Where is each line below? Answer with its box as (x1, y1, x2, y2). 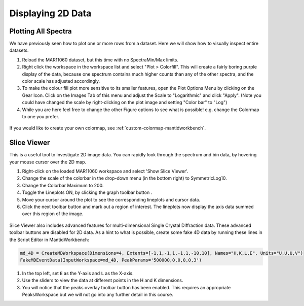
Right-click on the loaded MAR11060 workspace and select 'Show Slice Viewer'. (22, 168, 188, 175)
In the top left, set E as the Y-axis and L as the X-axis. (22, 270, 134, 276)
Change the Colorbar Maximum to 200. (22, 182, 104, 188)
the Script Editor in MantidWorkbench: (9, 236, 90, 243)
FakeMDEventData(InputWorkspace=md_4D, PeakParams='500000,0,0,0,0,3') (20, 257, 202, 263)
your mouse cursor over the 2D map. (9, 159, 86, 165)
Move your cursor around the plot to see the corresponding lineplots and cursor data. (22, 196, 201, 202)
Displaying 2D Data (9, 8, 92, 19)
